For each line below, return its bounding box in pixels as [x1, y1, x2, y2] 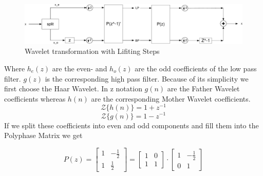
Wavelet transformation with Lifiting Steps [25, 46, 160, 56]
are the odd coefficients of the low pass [135, 63, 257, 74]
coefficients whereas [4, 93, 66, 104]
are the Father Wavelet [167, 83, 240, 94]
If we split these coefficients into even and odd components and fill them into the [4, 120, 259, 130]
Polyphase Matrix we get [4, 130, 83, 141]
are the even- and [52, 63, 107, 74]
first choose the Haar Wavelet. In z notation [4, 83, 142, 94]
